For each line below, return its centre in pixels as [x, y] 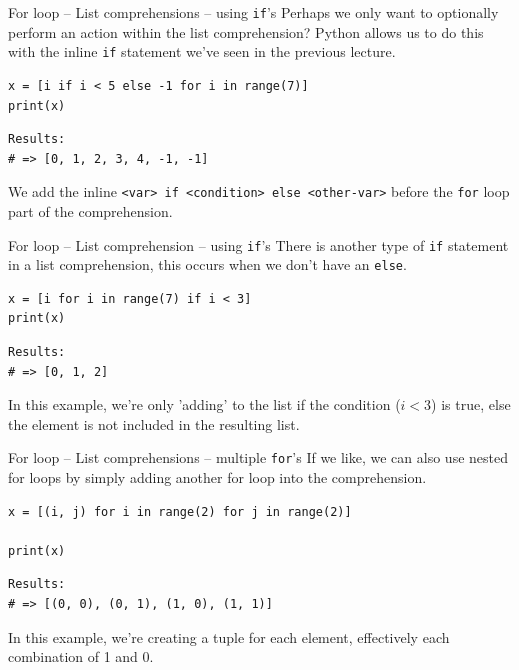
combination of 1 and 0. [81, 656]
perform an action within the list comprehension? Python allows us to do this [246, 31]
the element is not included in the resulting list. [154, 423]
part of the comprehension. [90, 210]
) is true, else [471, 404]
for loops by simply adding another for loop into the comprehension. [217, 477]
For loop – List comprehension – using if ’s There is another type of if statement [258, 244]
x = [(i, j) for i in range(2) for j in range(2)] [180, 511]
